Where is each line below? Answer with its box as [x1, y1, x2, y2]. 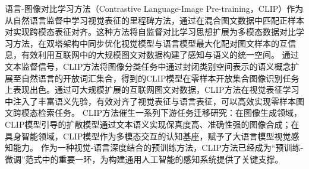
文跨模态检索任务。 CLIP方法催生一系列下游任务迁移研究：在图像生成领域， [5, 106, 302, 119]
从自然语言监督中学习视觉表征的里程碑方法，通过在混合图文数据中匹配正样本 [5, 14, 304, 26]
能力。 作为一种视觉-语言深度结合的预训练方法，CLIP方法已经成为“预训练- [12, 141, 304, 154]
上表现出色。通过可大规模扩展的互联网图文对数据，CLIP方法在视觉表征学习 [5, 83, 299, 96]
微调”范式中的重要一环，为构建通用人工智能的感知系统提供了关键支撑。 [5, 152, 283, 165]
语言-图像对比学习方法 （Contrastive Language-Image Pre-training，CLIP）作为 [5, 2, 304, 14]
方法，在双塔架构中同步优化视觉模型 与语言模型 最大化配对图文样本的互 [12, 37, 288, 49]
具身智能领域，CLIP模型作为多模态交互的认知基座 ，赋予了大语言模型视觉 [5, 129, 291, 142]
